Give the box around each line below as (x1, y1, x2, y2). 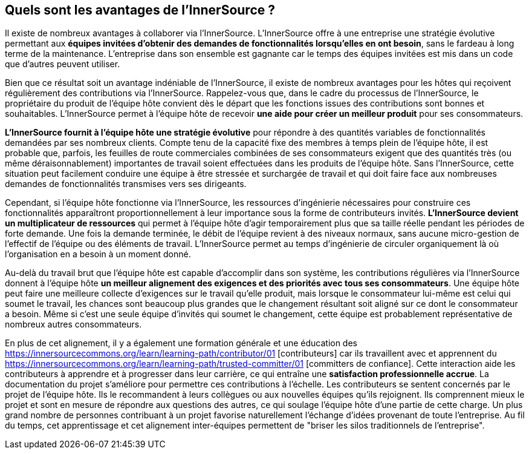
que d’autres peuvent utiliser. (5, 59, 120, 70)
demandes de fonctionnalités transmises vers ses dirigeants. (5, 179, 247, 189)
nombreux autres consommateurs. (5, 319, 142, 330)
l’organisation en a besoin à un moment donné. (5, 249, 191, 260)
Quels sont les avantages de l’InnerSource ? (5, 2, 275, 18)
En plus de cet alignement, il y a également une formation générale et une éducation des (5, 338, 357, 349)
